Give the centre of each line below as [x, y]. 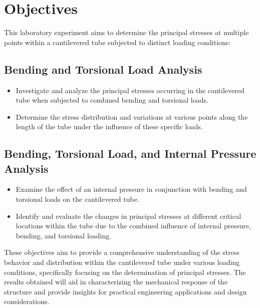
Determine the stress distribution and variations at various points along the [132, 116]
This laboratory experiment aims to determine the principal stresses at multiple [126, 32]
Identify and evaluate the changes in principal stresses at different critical [128, 216]
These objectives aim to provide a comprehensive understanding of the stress [122, 252]
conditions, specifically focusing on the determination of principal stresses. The [125, 272]
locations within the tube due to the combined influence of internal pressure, [133, 226]
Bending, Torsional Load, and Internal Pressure [130, 153]
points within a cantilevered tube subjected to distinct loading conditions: [117, 42]
